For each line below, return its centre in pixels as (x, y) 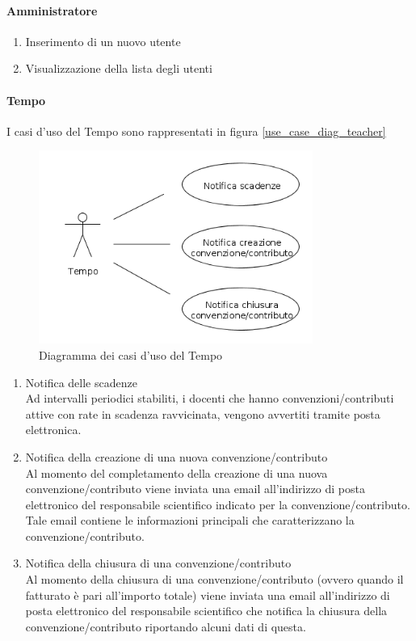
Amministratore (52, 10)
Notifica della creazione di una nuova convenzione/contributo (176, 456)
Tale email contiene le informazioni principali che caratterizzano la (190, 520)
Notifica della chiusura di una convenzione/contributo (158, 563)
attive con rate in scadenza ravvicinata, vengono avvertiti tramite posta (203, 413)
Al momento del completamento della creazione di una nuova (176, 472)
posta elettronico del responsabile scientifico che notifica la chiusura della (206, 611)
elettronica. (53, 430)
